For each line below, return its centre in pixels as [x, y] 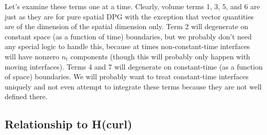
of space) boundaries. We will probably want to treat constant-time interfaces [127, 76]
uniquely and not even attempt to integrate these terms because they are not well [133, 86]
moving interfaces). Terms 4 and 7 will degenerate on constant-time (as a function [134, 66]
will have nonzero [32, 56]
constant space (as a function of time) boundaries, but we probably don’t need [128, 36]
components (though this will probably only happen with [160, 56]
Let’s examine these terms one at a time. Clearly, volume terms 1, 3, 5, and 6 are [132, 6]
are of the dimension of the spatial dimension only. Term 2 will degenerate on [127, 26]
